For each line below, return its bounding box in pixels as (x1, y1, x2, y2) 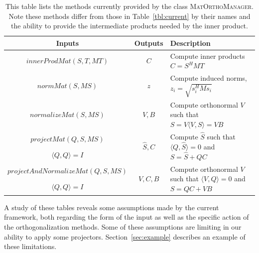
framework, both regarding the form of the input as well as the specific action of (4, 212, 249, 222)
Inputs (56, 37, 79, 48)
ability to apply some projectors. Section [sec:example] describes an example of (4, 231, 246, 242)
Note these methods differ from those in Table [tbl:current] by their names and (8, 10, 251, 21)
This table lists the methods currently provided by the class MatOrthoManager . (5, 1, 254, 11)
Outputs (134, 37, 163, 48)
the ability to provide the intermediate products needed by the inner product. (11, 20, 248, 31)
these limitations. (4, 241, 57, 252)
